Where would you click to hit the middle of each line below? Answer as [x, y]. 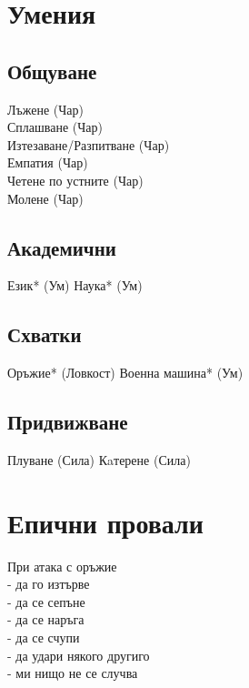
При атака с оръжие [62, 566]
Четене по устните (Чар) [75, 180]
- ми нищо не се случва [73, 673]
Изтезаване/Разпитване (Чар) [89, 144]
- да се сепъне [46, 601]
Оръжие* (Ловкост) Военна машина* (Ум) [125, 373]
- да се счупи [44, 637]
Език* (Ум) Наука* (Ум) [75, 285]
